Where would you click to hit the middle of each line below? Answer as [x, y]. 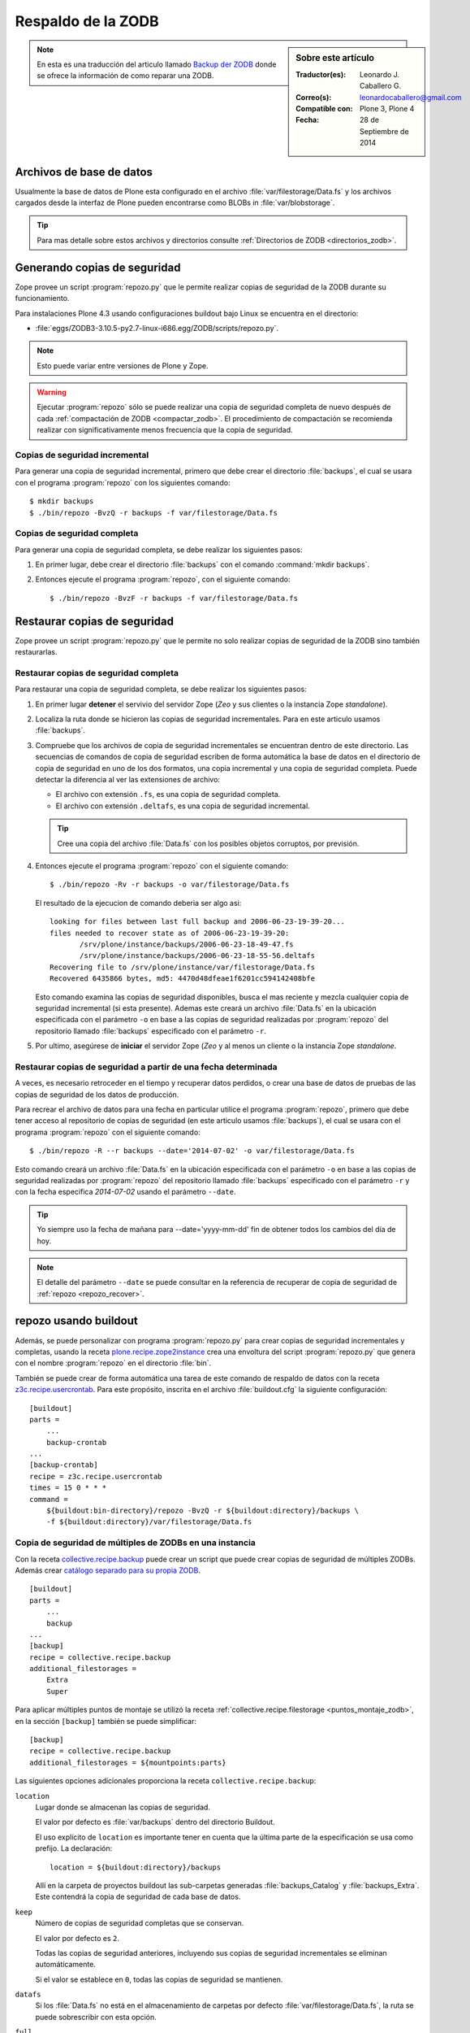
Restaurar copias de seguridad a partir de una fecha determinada [146, 1067]
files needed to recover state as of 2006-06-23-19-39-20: [170, 933]
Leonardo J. [380, 74]
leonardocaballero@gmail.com [411, 97]
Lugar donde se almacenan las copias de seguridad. [123, 1807]
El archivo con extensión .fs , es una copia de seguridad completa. [168, 794]
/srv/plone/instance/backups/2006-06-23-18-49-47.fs [187, 944]
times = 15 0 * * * [68, 1488]
